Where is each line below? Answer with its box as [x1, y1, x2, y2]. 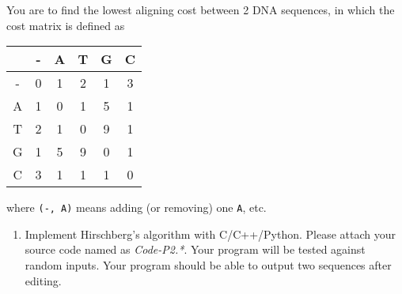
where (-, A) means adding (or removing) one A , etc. [6, 199, 267, 216]
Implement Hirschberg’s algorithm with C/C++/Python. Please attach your [25, 225, 396, 242]
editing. [25, 272, 62, 288]
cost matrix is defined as [6, 17, 125, 33]
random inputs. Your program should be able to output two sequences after [25, 257, 392, 273]
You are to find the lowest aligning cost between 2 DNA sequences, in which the [6, 2, 395, 17]
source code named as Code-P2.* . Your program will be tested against [25, 241, 366, 258]
